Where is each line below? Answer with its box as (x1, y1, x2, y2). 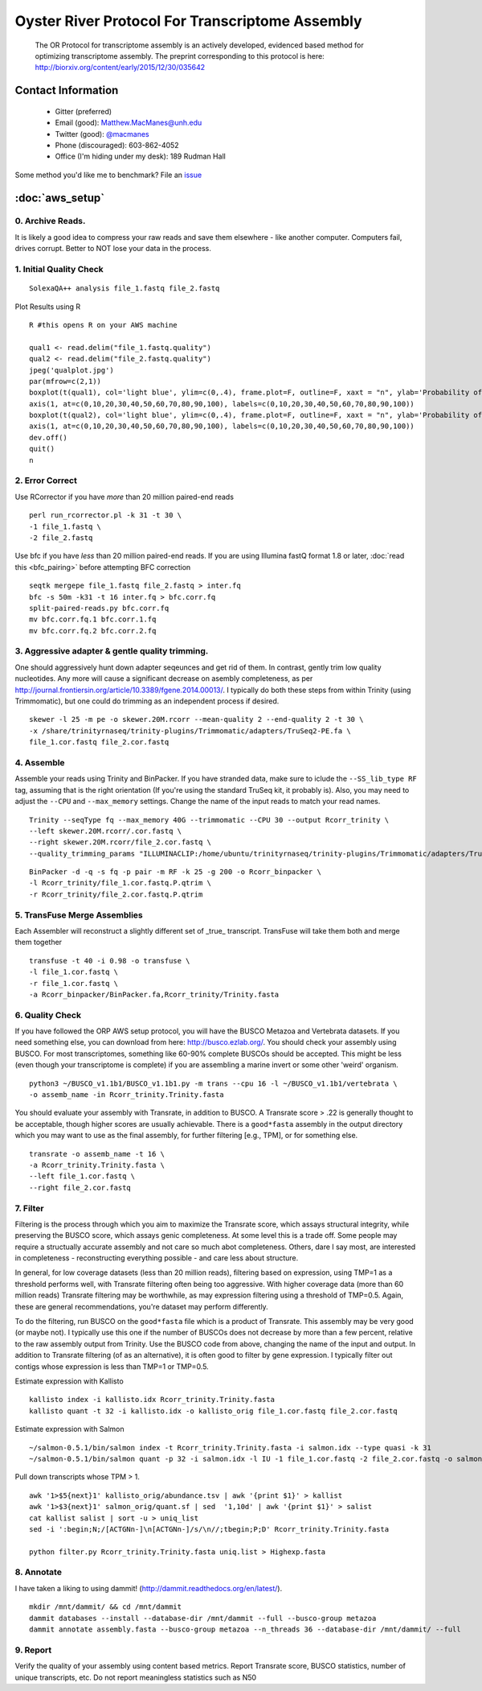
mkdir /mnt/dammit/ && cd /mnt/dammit (29, 1602, 182, 1611)
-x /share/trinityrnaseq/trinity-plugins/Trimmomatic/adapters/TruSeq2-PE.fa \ (29, 726, 351, 736)
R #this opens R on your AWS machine (29, 320, 178, 329)
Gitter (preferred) (55, 106, 112, 116)
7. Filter (14, 1202, 44, 1214)
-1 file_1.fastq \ (29, 522, 102, 531)
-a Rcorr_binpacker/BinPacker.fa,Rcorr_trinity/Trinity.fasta (29, 990, 280, 999)
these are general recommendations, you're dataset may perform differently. (14, 1301, 268, 1311)
